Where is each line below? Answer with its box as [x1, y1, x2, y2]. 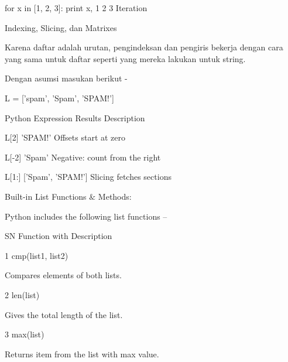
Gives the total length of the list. [5, 308, 123, 320]
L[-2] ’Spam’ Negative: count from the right [5, 151, 161, 163]
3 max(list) [5, 328, 44, 340]
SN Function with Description [5, 230, 112, 242]
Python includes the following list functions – [5, 210, 167, 222]
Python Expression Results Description [5, 111, 145, 124]
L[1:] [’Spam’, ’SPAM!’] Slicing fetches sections [5, 170, 172, 183]
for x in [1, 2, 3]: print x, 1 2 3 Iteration [5, 2, 148, 13]
